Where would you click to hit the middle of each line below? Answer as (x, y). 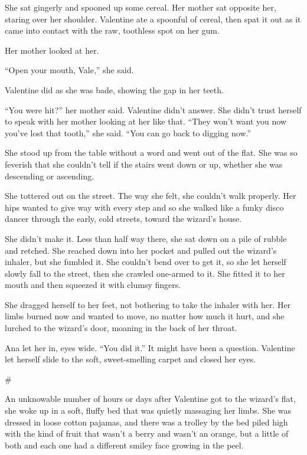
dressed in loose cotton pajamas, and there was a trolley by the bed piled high (146, 422)
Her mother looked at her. (52, 50)
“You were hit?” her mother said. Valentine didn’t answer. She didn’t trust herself (153, 109)
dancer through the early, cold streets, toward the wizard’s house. (123, 219)
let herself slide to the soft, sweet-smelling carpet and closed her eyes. (130, 359)
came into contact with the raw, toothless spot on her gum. (112, 30)
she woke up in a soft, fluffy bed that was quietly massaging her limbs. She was (148, 410)
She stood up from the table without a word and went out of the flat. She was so (151, 153)
